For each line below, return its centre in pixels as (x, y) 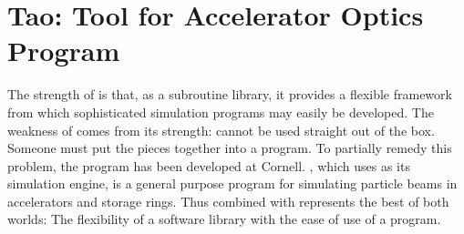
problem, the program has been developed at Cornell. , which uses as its (209, 165)
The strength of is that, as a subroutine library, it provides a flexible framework (230, 94)
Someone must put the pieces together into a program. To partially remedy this (230, 148)
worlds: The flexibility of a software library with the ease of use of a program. (224, 219)
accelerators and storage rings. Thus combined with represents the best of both (228, 201)
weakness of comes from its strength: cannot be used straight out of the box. (221, 130)
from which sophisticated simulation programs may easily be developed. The (221, 112)
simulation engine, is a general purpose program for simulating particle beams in (232, 183)
